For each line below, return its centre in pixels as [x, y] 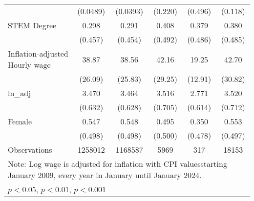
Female [20, 121]
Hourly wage [29, 65]
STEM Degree [32, 25]
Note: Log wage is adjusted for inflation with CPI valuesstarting [117, 164]
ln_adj [20, 93]
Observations [30, 150]
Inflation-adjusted [38, 53]
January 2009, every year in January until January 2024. [105, 175]
